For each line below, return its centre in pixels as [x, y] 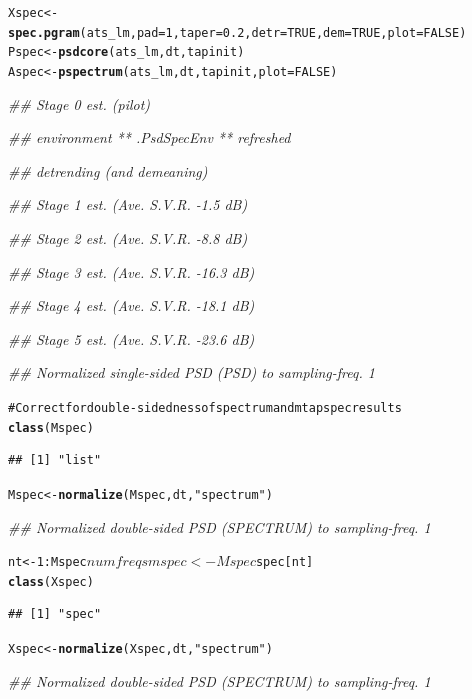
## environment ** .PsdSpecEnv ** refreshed [149, 137]
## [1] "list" [55, 460]
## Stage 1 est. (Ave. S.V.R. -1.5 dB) [128, 204]
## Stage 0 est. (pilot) [79, 103]
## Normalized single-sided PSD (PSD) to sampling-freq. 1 [191, 372]
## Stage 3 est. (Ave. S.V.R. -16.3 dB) [131, 271]
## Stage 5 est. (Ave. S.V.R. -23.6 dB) [131, 338]
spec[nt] [284, 562]
